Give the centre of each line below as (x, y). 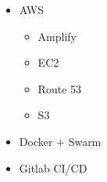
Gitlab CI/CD (53, 167)
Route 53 (60, 88)
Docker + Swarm (60, 141)
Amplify (57, 36)
